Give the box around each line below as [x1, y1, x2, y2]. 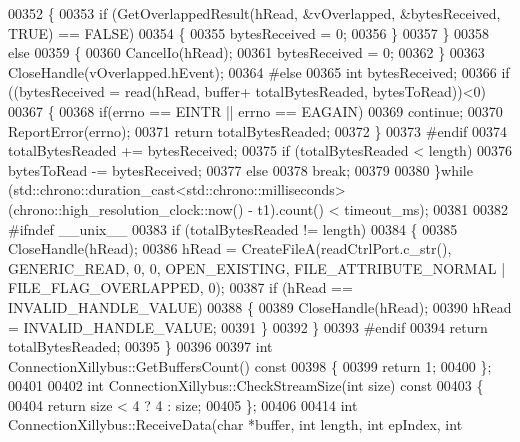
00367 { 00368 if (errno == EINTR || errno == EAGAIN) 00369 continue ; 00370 [8, 100, 503, 121]
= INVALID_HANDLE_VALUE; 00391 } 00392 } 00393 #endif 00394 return [8, 316, 488, 337]
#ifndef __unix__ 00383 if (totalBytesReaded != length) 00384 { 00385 [8, 218, 458, 239]
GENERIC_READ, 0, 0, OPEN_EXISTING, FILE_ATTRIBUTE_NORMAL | [8, 257, 506, 278]
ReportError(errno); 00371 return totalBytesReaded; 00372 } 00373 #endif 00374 [8, 120, 508, 141]
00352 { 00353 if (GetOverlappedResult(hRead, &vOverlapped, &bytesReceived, [8, 3, 501, 23]
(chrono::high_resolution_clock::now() [8, 198, 244, 219]
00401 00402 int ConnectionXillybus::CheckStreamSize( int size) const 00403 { [8, 375, 484, 396]
